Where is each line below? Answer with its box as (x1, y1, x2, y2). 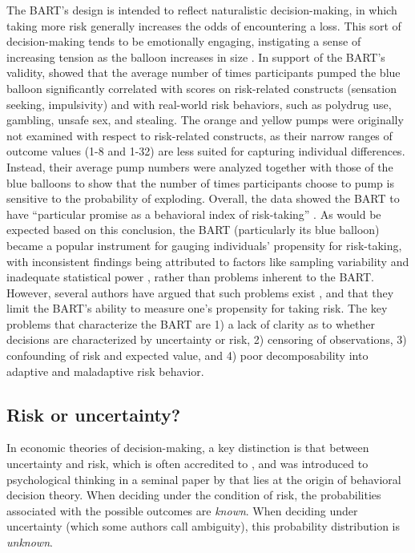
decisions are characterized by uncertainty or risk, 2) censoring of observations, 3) (6, 331, 407, 348)
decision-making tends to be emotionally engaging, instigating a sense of (6, 33, 361, 50)
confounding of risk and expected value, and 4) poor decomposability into (6, 347, 369, 364)
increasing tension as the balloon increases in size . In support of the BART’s (6, 48, 385, 65)
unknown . (6, 534, 53, 551)
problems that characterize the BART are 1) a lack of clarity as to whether (6, 315, 375, 332)
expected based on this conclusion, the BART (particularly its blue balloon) (6, 221, 380, 238)
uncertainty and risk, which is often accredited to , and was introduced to (6, 455, 369, 472)
